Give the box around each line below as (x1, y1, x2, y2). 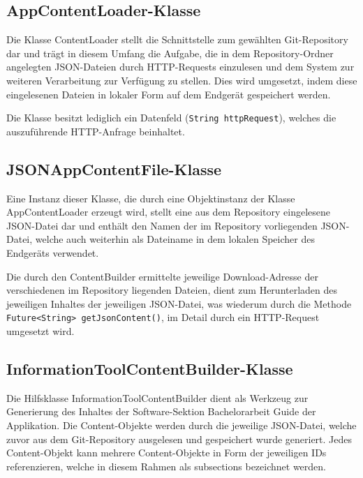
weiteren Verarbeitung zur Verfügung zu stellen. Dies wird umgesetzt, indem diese (6, 73, 357, 87)
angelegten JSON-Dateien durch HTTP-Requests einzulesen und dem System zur (6, 59, 355, 74)
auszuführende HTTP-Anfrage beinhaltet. (6, 124, 185, 138)
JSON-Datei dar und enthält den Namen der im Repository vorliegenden (6, 218, 318, 232)
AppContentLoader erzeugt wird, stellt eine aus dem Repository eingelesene (6, 204, 330, 219)
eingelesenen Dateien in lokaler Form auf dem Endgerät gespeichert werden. (6, 87, 331, 101)
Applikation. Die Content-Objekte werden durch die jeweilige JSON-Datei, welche (6, 418, 357, 433)
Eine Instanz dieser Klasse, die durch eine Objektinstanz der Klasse (6, 191, 295, 205)
